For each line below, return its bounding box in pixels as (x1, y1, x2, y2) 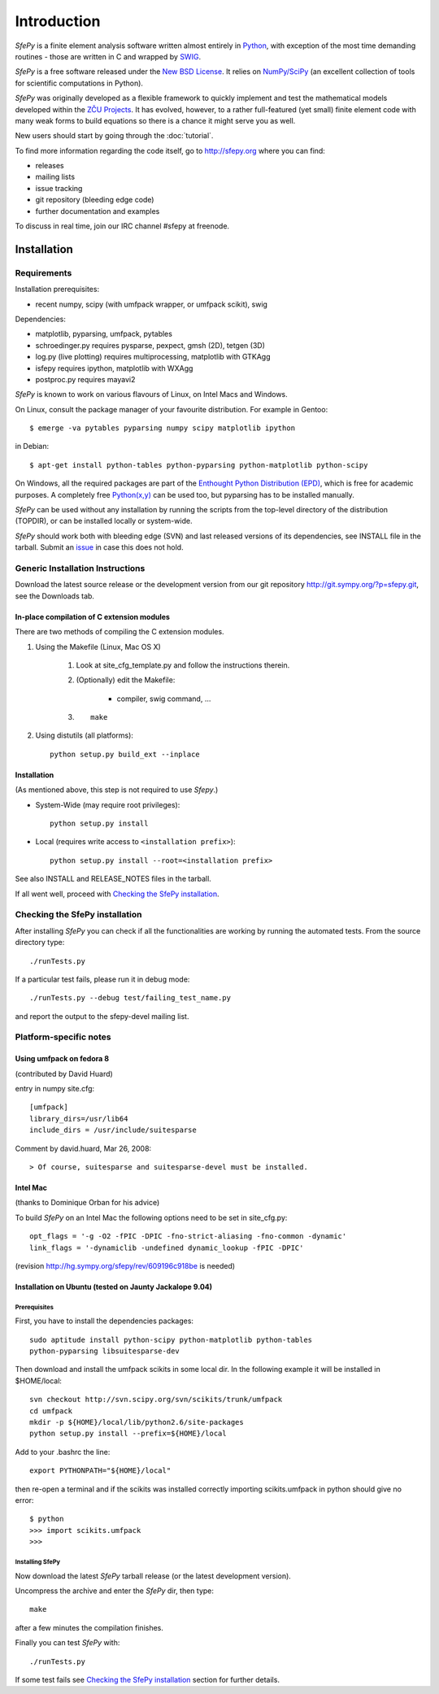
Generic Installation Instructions (15, 562, 146, 573)
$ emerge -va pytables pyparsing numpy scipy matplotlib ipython (29, 424, 296, 433)
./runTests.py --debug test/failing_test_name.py (29, 993, 232, 1003)
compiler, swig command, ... (116, 694, 211, 703)
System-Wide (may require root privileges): (35, 799, 180, 809)
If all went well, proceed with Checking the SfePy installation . (15, 889, 219, 899)
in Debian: (15, 442, 49, 451)
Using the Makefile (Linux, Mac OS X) (35, 642, 162, 651)
